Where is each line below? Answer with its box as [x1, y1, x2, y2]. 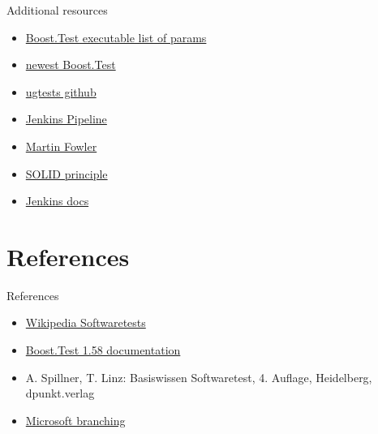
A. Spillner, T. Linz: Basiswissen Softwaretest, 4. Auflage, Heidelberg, [25, 368, 372, 385]
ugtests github [25, 83, 97, 100]
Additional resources [6, 2, 108, 18]
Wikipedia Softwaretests [25, 314, 146, 331]
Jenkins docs [25, 192, 89, 209]
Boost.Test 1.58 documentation [25, 342, 181, 359]
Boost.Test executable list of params [25, 28, 207, 45]
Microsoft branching [25, 411, 126, 428]
